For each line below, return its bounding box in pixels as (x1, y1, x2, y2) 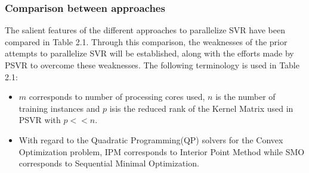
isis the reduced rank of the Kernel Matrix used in (109, 102, 293, 114)
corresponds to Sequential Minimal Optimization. (18, 157, 199, 169)
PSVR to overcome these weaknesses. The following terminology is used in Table (5, 59, 299, 71)
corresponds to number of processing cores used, (29, 90, 205, 103)
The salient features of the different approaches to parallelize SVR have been (5, 24, 285, 36)
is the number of (215, 90, 276, 103)
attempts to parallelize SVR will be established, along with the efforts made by (5, 47, 294, 59)
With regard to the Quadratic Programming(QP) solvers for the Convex (18, 133, 283, 146)
